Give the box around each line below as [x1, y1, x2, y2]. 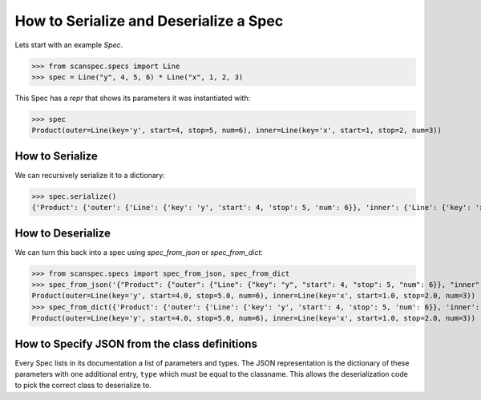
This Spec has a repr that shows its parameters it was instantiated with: [14, 93, 251, 103]
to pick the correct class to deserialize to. [14, 381, 152, 390]
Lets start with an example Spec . [14, 40, 123, 50]
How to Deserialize [14, 226, 111, 240]
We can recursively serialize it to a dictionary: [14, 170, 165, 180]
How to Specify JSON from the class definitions [14, 337, 258, 350]
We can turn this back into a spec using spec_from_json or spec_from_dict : [14, 247, 264, 257]
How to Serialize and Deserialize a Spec [14, 12, 284, 30]
